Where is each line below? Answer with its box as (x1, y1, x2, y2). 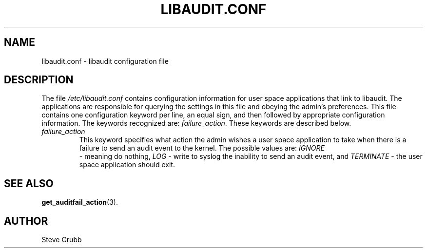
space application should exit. (79, 160, 175, 169)
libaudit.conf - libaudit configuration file (41, 57, 169, 65)
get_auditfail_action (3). (41, 198, 118, 207)
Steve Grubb (41, 235, 82, 244)
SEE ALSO (4, 177, 54, 190)
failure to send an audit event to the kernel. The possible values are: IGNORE (79, 144, 325, 153)
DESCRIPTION (4, 74, 74, 86)
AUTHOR (4, 214, 48, 227)
